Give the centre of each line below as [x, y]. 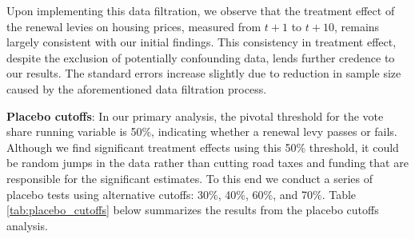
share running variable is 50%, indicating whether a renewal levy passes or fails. [202, 131]
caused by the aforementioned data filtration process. [137, 88]
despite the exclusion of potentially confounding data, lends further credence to [201, 57]
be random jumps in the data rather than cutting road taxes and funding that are [207, 163]
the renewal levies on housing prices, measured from [134, 26]
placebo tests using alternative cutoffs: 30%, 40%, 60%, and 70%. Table [182, 194]
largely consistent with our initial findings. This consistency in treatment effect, [202, 42]
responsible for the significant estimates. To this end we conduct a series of [190, 178]
